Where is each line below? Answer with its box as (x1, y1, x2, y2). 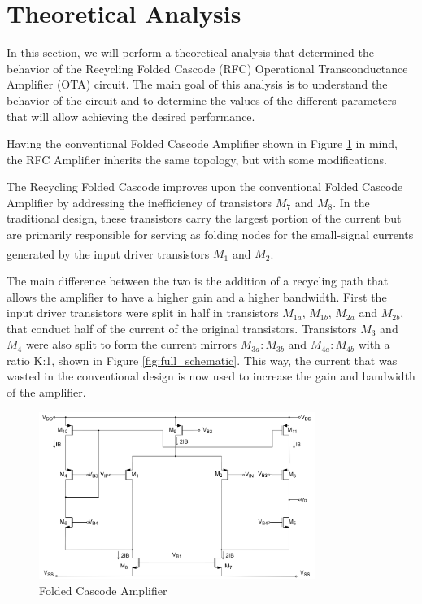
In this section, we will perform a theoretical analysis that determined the (7, 44, 374, 61)
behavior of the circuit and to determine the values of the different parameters (7, 91, 397, 108)
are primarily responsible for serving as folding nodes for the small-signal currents (7, 226, 414, 243)
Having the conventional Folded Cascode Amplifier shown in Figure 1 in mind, (7, 135, 398, 152)
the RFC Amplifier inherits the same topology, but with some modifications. (7, 150, 387, 167)
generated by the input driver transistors (7, 245, 210, 262)
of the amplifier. (7, 384, 86, 401)
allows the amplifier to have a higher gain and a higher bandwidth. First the (7, 288, 387, 305)
